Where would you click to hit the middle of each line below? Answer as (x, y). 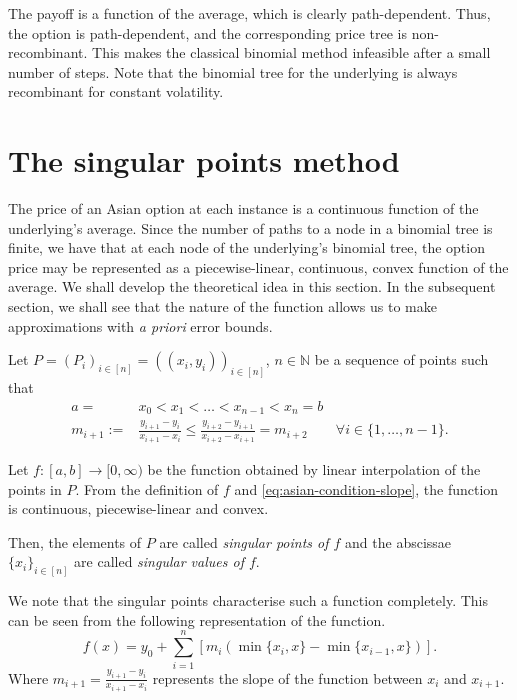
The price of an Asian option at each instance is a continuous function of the (243, 208)
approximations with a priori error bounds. (140, 325)
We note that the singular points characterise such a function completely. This (248, 600)
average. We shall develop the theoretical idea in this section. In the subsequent (252, 286)
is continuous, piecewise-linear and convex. (138, 508)
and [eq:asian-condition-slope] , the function (366, 488)
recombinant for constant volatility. (116, 91)
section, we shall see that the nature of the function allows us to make (222, 306)
